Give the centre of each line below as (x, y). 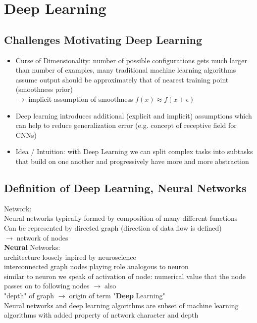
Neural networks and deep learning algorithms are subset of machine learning (121, 305)
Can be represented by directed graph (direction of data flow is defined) (113, 227)
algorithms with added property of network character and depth (101, 315)
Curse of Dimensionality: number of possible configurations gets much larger (131, 60)
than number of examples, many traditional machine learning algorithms (126, 70)
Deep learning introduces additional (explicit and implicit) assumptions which (134, 115)
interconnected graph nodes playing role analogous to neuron (96, 266)
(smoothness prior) (44, 89)
